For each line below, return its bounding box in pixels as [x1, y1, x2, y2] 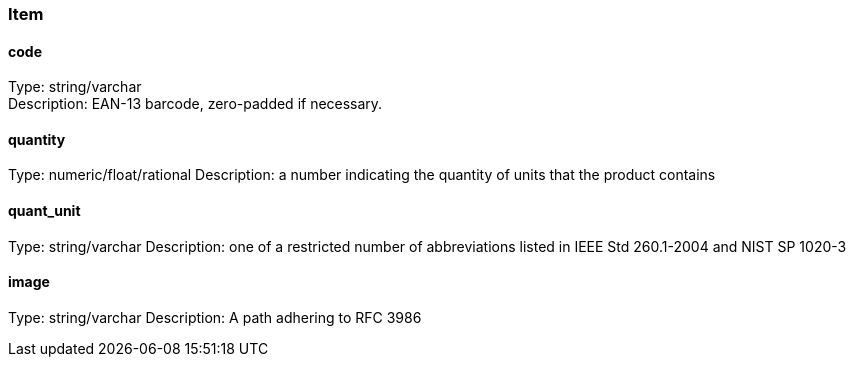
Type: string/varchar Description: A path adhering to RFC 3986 [8, 308, 422, 326]
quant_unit [8, 202, 81, 220]
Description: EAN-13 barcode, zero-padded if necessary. [8, 95, 383, 113]
